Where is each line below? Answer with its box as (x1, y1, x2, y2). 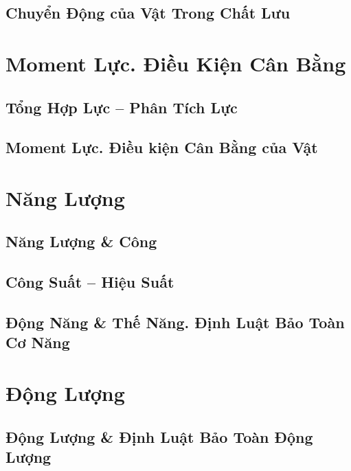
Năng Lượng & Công (5, 231, 157, 252)
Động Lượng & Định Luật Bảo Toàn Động (5, 426, 313, 447)
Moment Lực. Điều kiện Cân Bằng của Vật (5, 137, 318, 158)
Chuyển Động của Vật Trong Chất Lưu (5, 2, 291, 23)
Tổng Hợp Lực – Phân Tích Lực (5, 96, 238, 117)
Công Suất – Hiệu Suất (5, 271, 174, 292)
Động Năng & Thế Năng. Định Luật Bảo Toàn (5, 312, 345, 333)
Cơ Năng (5, 332, 70, 353)
